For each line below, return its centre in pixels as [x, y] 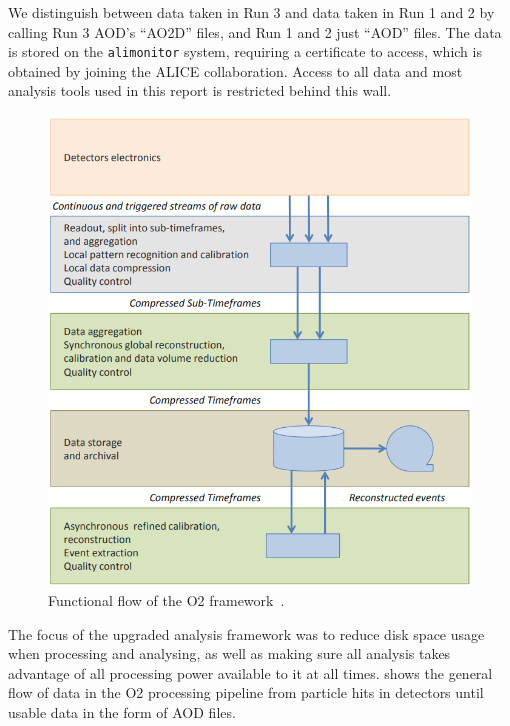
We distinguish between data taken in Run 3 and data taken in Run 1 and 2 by [251, 12]
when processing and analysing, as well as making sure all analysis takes [229, 653]
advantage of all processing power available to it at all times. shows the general [250, 672]
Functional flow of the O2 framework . [166, 599]
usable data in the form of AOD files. [122, 711]
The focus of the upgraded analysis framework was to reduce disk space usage [246, 633]
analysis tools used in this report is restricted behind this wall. [200, 90]
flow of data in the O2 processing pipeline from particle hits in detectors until [246, 692]
